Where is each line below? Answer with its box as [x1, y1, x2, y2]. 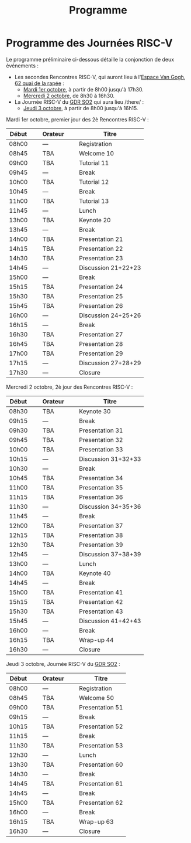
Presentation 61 [78, 779, 123, 787]
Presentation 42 [78, 597, 123, 606]
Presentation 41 [78, 588, 123, 596]
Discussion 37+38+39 [78, 550, 141, 558]
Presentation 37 [78, 521, 123, 529]
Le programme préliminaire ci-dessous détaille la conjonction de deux [6, 56, 174, 63]
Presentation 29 [78, 349, 123, 358]
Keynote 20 [78, 216, 111, 224]
